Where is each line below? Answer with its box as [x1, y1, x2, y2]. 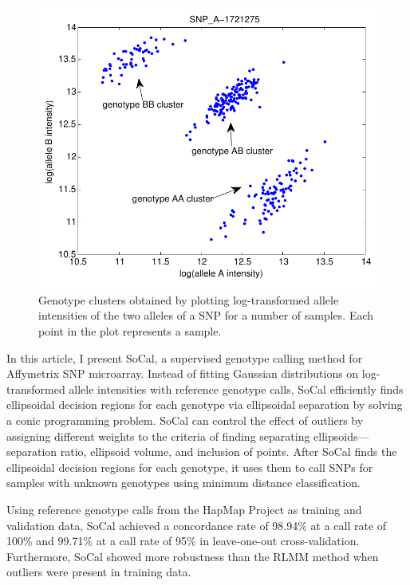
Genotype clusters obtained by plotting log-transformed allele [38, 291, 339, 308]
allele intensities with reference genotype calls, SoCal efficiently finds [69, 380, 404, 397]
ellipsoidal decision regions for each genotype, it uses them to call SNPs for [6, 458, 373, 475]
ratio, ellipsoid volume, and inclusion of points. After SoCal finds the [60, 443, 397, 460]
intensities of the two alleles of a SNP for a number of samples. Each [38, 307, 374, 324]
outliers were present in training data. [6, 563, 191, 580]
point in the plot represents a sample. [38, 323, 222, 340]
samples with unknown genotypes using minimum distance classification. [6, 474, 361, 491]
